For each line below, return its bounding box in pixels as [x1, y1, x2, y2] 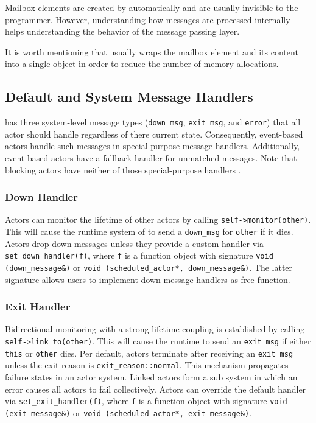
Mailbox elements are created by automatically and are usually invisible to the [5, 1, 298, 13]
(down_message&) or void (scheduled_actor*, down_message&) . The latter [5, 260, 293, 273]
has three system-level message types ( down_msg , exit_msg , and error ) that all [5, 116, 301, 128]
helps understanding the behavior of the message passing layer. [5, 25, 240, 38]
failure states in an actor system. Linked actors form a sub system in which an [5, 371, 298, 383]
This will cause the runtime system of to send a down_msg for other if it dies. [5, 225, 293, 238]
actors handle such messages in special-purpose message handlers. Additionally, [5, 139, 300, 152]
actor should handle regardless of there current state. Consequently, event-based [5, 127, 303, 140]
